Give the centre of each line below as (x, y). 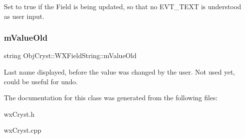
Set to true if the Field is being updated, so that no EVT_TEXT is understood (123, 6)
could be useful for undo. (41, 81)
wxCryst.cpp (23, 130)
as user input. (24, 16)
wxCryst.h (19, 114)
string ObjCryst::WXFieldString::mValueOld (70, 55)
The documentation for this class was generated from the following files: (111, 98)
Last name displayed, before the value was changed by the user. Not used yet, (120, 72)
